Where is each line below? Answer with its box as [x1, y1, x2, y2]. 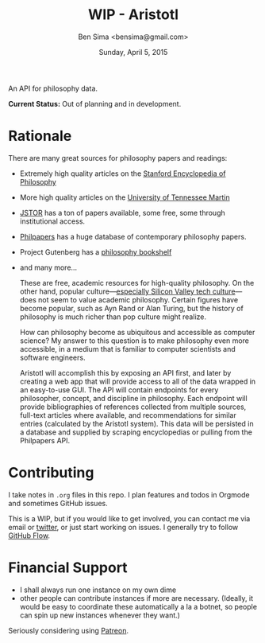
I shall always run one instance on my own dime [19, 585, 177, 594]
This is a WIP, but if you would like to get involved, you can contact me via [8, 513, 251, 523]
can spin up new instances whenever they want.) [19, 610, 181, 620]
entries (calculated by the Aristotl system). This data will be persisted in [19, 419, 254, 428]
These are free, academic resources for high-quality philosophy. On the [19, 278, 255, 287]
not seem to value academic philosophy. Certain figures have [38, 294, 239, 304]
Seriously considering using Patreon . [8, 625, 129, 635]
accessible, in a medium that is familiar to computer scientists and [19, 344, 236, 353]
